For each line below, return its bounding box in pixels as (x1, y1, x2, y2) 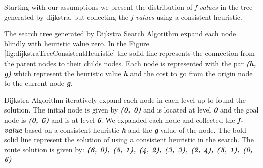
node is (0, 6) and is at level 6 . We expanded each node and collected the (4, 114, 235, 125)
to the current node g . (4, 78, 73, 88)
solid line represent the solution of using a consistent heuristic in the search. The (4, 134, 254, 145)
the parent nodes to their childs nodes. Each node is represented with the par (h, (4, 58, 256, 68)
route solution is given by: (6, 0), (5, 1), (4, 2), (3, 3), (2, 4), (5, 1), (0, (4, 144, 253, 154)
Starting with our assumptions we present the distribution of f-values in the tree (4, 2, 253, 12)
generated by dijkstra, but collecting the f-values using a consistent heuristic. (4, 11, 242, 22)
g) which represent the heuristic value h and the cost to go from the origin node (4, 68, 253, 78)
